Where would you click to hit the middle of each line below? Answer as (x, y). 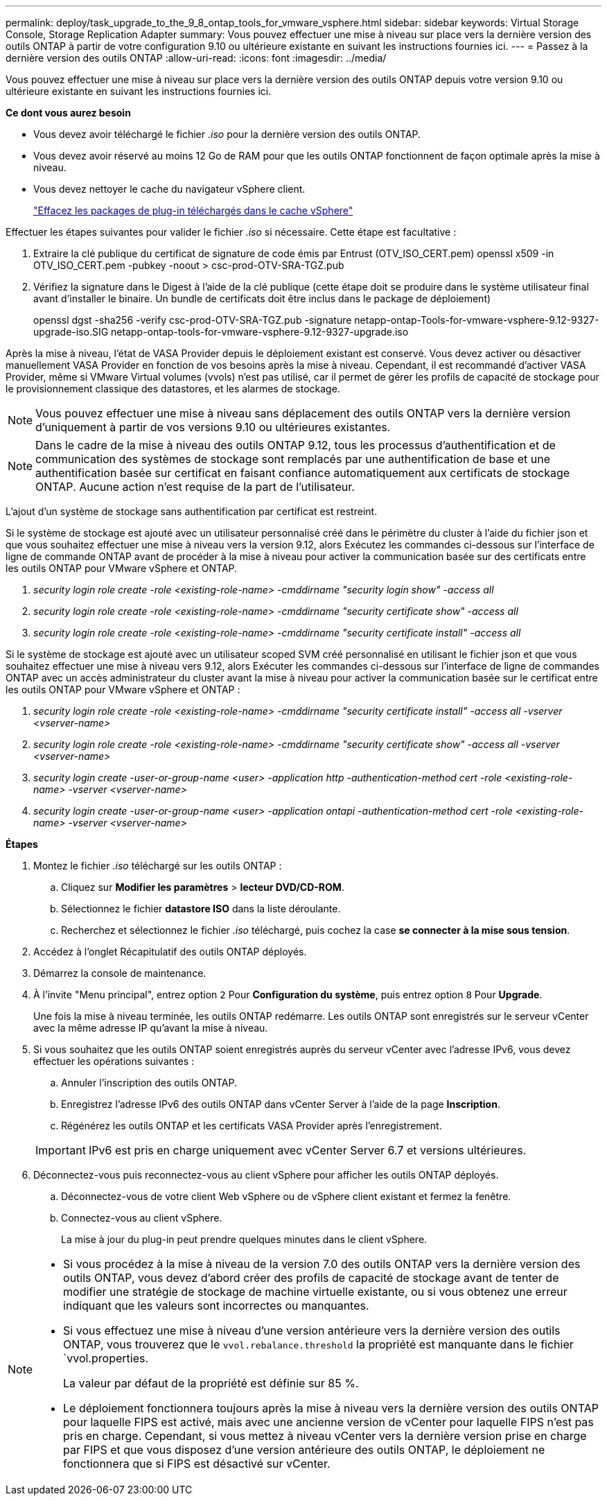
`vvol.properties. (106, 1358)
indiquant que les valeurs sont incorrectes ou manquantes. (216, 1305)
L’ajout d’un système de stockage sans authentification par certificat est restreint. (192, 511)
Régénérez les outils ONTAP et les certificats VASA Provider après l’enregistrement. (252, 1126)
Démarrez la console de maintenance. (120, 973)
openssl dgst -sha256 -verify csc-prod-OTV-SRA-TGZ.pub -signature (193, 320)
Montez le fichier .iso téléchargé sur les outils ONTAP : (158, 866)
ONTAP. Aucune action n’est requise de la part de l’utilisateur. (195, 487)
